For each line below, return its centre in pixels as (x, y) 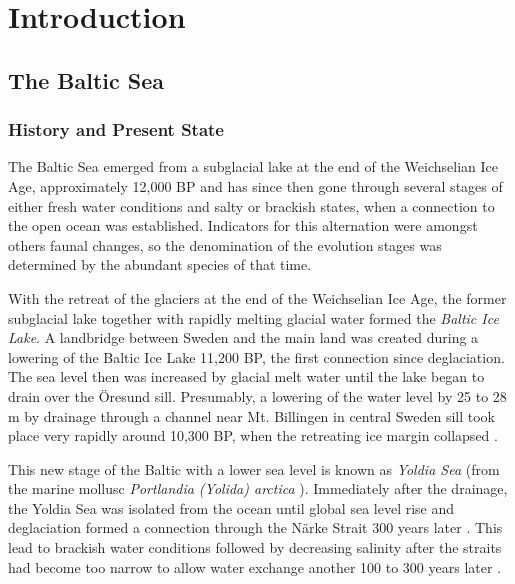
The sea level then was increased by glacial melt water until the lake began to (246, 376)
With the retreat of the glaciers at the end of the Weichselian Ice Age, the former (257, 297)
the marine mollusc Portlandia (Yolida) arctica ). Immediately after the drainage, (258, 488)
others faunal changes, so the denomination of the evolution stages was (225, 244)
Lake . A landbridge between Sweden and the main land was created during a (243, 337)
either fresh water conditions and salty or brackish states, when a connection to (251, 205)
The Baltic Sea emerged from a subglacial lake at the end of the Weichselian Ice (253, 166)
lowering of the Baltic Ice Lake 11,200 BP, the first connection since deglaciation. (256, 356)
